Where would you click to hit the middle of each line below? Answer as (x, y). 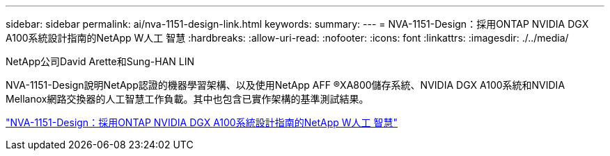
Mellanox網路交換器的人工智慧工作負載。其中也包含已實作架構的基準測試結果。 (187, 99)
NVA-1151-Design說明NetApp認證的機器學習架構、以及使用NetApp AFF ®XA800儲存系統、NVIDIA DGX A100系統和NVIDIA (286, 85)
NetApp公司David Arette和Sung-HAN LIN (100, 61)
